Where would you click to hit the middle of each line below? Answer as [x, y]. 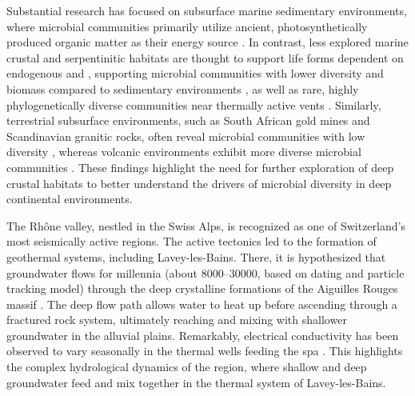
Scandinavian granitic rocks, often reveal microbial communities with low [186, 136]
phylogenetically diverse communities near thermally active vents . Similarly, [194, 104]
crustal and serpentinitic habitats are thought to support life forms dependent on [205, 57]
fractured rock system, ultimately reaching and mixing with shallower [177, 320]
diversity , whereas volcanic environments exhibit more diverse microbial [184, 152]
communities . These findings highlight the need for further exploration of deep [200, 167]
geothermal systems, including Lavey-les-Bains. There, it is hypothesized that [196, 256]
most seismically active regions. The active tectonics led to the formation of [192, 241]
